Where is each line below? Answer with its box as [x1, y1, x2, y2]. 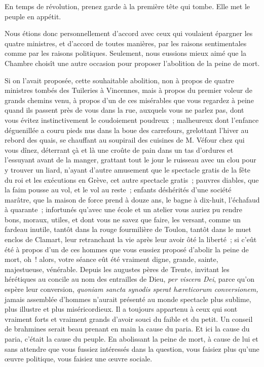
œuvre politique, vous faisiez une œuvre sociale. [5, 353, 153, 364]
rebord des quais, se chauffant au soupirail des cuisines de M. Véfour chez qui [5, 135, 245, 145]
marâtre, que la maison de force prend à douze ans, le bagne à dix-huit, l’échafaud [5, 194, 260, 205]
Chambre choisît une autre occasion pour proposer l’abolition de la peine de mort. [5, 57, 260, 68]
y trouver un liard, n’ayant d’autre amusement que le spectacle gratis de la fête [5, 164, 250, 175]
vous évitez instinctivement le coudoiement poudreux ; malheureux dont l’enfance [5, 114, 259, 125]
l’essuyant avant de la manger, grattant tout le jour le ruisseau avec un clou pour [5, 154, 256, 165]
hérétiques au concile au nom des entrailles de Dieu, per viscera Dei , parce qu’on [5, 274, 254, 284]
